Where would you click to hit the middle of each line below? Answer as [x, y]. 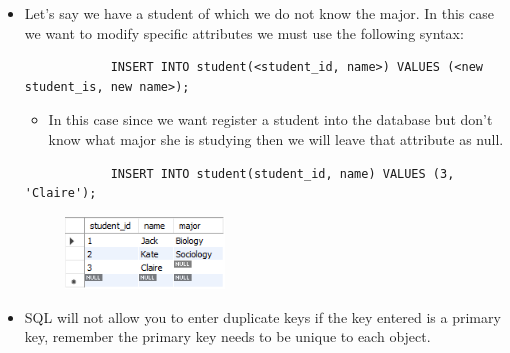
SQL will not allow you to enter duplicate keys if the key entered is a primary [262, 316]
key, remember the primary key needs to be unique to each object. [227, 336]
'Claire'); [60, 193]
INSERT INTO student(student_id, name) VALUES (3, [282, 173]
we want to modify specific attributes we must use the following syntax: [244, 32]
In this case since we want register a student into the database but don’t [270, 119]
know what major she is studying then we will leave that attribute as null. [276, 138]
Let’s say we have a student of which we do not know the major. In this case [259, 13]
